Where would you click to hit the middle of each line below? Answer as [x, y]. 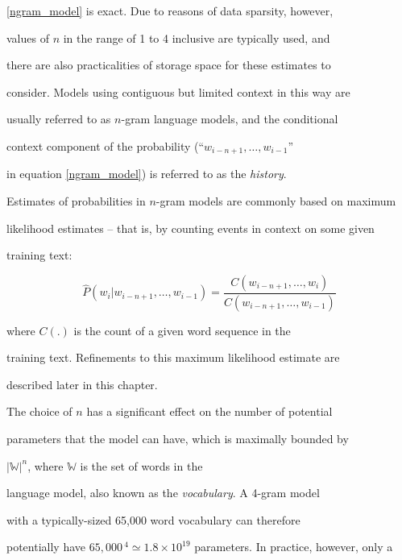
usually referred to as [59, 119]
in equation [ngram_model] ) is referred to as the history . [147, 174]
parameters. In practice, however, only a [294, 547]
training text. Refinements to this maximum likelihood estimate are [173, 357]
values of [28, 37]
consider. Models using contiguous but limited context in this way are [178, 91]
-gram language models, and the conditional [230, 119]
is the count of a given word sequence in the [182, 330]
